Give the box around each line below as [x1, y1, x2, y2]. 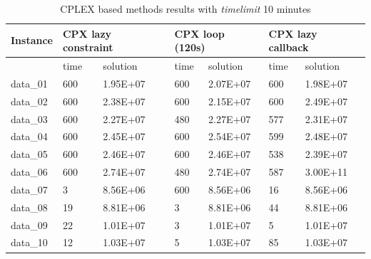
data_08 [11, 199, 48, 214]
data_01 [11, 75, 48, 90]
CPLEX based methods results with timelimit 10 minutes [60, 1, 311, 16]
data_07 [11, 181, 48, 196]
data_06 [11, 164, 48, 179]
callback [268, 40, 309, 55]
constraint [62, 40, 113, 55]
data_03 [11, 111, 48, 126]
